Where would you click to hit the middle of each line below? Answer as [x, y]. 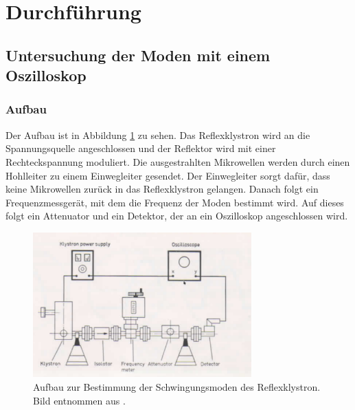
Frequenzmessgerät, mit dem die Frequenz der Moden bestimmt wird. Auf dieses [175, 202]
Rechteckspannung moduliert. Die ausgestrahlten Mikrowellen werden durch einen [178, 161]
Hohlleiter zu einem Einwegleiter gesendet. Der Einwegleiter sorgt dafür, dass [168, 175]
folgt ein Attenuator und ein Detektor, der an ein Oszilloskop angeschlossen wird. [177, 216]
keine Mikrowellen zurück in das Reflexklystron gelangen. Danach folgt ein [162, 189]
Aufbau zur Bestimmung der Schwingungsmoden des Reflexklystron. [177, 387]
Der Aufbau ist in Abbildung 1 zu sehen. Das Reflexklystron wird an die [158, 134]
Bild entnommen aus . [79, 400]
